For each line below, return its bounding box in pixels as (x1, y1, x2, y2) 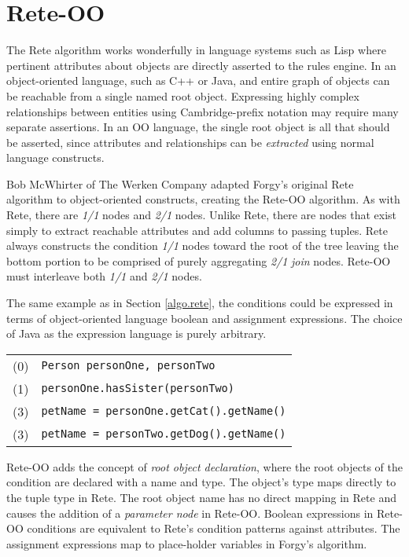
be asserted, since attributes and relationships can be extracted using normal (6, 134, 374, 150)
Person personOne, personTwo (41, 359, 216, 372)
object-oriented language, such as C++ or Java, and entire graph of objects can (6, 72, 390, 89)
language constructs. (6, 149, 105, 166)
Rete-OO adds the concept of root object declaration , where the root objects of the (6, 458, 403, 475)
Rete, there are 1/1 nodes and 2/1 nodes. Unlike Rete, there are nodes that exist (6, 207, 397, 223)
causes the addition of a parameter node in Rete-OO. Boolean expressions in (6, 504, 374, 521)
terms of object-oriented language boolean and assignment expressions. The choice (6, 310, 403, 326)
